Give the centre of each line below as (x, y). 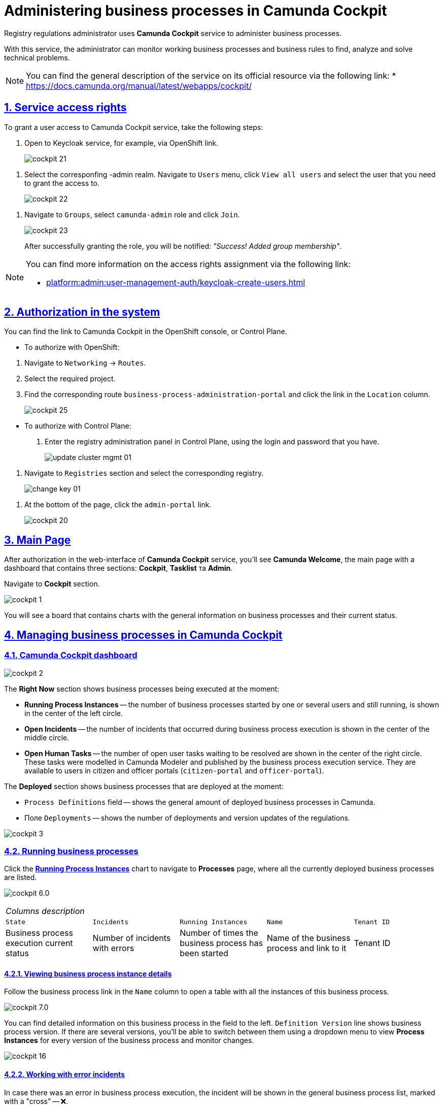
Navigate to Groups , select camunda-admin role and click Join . (132, 214)
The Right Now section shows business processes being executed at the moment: (142, 689)
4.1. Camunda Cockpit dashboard (71, 655)
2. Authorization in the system (82, 312)
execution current (39, 943)
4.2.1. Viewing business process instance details (88, 973)
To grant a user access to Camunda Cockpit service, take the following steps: (134, 127)
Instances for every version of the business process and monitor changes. (129, 1040)
